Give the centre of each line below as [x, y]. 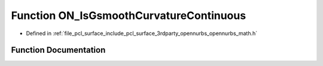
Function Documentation [58, 50]
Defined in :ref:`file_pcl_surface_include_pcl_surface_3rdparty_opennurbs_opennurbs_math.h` [142, 33]
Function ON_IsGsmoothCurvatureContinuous [129, 15]
